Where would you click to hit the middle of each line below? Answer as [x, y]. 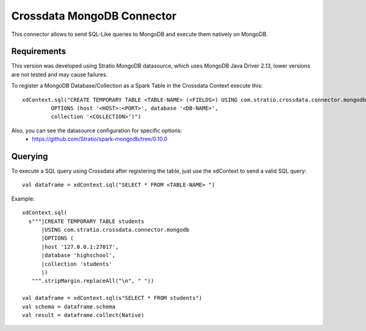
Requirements [39, 52]
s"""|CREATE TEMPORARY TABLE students [86, 221]
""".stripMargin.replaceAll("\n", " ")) [93, 281]
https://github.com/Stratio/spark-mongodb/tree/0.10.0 [100, 139]
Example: [23, 199]
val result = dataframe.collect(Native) [83, 315]
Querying [30, 156]
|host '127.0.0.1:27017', [80, 247]
